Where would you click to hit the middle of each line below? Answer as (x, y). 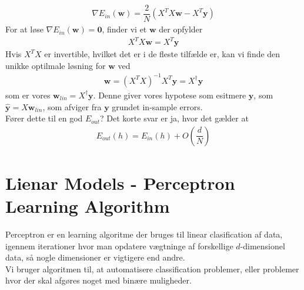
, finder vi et (124, 29)
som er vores (28, 95)
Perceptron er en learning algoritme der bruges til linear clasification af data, (144, 234)
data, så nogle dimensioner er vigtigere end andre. (95, 257)
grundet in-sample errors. (157, 106)
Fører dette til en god (44, 118)
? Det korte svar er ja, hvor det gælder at (174, 118)
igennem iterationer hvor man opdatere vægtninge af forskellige (119, 245)
